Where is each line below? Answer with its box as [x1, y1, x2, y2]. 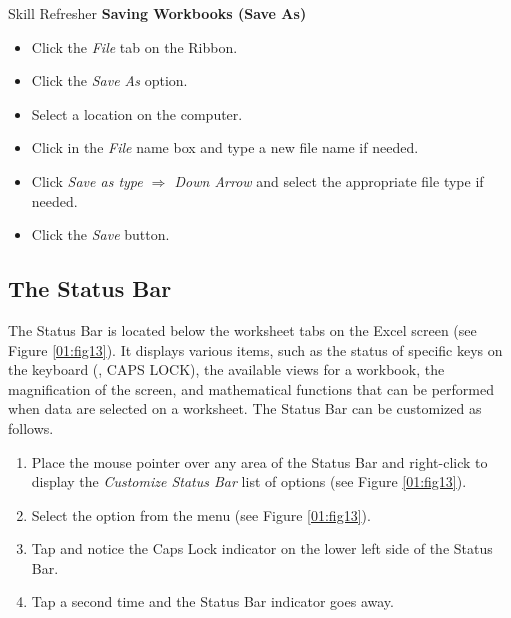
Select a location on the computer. [31, 103, 243, 124]
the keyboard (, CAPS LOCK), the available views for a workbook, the [8, 359, 445, 380]
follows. [8, 417, 54, 438]
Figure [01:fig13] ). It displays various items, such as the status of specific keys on [8, 339, 503, 360]
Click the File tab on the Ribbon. [31, 36, 238, 57]
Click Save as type [31, 170, 143, 191]
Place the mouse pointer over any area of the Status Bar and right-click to [31, 451, 488, 472]
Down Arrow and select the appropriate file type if [174, 170, 484, 191]
